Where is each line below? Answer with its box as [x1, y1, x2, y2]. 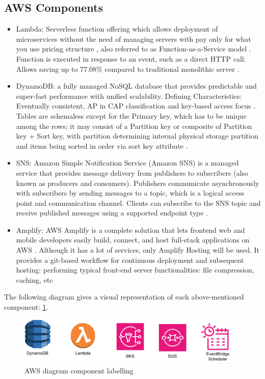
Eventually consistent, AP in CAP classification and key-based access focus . [16, 100, 256, 111]
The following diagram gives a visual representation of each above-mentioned [4, 291, 244, 302]
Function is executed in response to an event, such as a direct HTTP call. [16, 53, 246, 64]
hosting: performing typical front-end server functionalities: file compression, [16, 264, 254, 275]
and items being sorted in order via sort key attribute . [16, 140, 188, 151]
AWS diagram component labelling [24, 365, 134, 375]
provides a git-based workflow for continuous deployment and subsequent [16, 254, 244, 265]
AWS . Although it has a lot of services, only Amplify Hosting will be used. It [16, 245, 260, 255]
